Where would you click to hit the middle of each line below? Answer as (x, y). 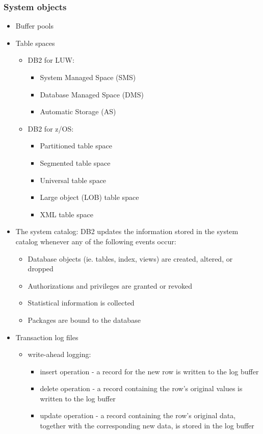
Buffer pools (34, 26)
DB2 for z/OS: (51, 128)
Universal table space (73, 180)
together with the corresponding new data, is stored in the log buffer (147, 426)
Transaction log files (47, 337)
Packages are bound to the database (84, 320)
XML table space (67, 214)
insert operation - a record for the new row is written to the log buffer (149, 371)
